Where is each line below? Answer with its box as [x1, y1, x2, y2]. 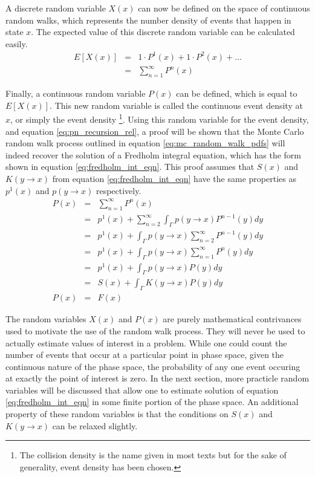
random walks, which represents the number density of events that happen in [5, 13, 291, 26]
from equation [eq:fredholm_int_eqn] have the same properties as [52, 172, 296, 185]
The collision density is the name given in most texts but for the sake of [19, 449, 287, 461]
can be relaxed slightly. [52, 419, 138, 432]
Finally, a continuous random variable [5, 87, 146, 100]
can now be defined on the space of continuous [138, 2, 310, 14]
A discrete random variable [5, 2, 106, 14]
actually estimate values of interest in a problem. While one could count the [5, 336, 287, 349]
